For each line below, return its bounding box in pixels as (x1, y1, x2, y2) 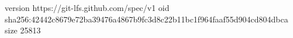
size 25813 (5, 24, 41, 36)
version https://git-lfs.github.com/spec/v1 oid (5, 2, 170, 13)
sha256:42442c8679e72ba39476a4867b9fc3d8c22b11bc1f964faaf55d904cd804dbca (5, 13, 288, 25)
